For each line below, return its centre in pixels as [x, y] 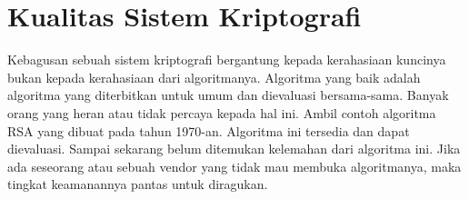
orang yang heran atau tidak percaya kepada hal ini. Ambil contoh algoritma [222, 112]
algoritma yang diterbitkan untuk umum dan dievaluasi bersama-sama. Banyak [228, 95]
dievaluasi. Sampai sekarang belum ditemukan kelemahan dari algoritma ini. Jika [234, 149]
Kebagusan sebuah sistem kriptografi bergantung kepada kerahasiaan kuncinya [227, 60]
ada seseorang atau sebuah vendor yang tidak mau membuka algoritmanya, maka [234, 166]
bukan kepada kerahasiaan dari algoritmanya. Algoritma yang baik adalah [214, 77]
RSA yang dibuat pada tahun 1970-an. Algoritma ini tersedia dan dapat [209, 130]
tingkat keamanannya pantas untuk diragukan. [138, 184]
